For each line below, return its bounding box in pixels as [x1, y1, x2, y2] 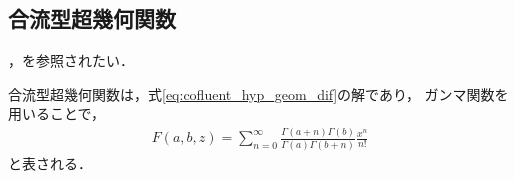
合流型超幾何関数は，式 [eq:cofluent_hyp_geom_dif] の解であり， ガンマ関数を [8, 83, 509, 104]
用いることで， [8, 103, 106, 124]
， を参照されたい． [8, 50, 134, 71]
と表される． [8, 152, 92, 173]
